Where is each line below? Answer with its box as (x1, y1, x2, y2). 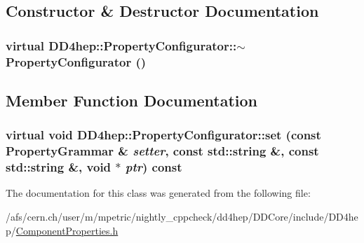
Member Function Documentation (6, 89, 258, 111)
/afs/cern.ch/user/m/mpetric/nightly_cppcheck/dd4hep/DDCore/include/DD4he (6, 209, 358, 223)
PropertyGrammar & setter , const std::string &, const (6, 142, 319, 160)
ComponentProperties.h (15, 223, 119, 237)
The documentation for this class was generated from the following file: (6, 186, 311, 200)
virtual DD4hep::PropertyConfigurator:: (6, 36, 237, 54)
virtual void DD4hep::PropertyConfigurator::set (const (6, 126, 321, 144)
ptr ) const (125, 158, 182, 176)
